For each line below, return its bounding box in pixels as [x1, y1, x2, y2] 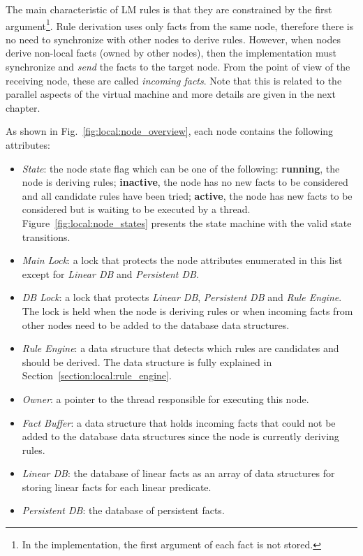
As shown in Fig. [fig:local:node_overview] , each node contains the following [6, 124, 334, 138]
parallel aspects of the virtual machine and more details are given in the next [6, 87, 336, 101]
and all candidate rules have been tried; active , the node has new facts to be [22, 188, 353, 203]
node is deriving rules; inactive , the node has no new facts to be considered [22, 175, 348, 189]
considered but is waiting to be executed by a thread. [22, 202, 251, 217]
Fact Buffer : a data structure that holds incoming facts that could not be [22, 415, 336, 430]
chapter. [6, 100, 40, 115]
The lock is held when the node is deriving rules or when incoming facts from [22, 303, 353, 318]
